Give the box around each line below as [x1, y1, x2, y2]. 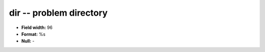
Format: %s [21, 31, 46, 37]
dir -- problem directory [9, 7, 108, 18]
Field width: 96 [21, 25, 53, 30]
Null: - [21, 38, 35, 44]
